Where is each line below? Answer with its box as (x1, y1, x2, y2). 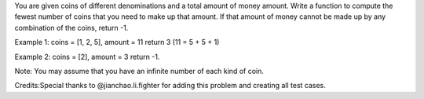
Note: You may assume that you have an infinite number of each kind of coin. (14, 66, 265, 75)
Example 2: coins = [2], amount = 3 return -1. (14, 52, 160, 61)
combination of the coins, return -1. (14, 23, 129, 32)
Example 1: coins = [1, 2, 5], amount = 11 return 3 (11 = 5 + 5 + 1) (14, 38, 220, 47)
